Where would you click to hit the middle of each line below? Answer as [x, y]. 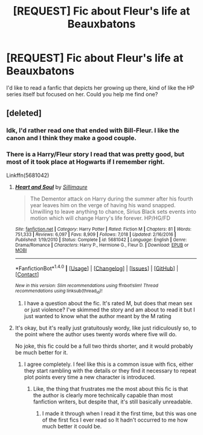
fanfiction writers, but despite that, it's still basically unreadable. [113, 402]
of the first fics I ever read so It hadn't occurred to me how [115, 420]
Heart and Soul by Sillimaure [51, 187]
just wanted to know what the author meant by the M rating [98, 316]
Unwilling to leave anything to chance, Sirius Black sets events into [113, 211]
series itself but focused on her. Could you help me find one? [82, 94]
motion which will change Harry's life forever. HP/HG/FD [100, 218]
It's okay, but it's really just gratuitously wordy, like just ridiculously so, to [106, 328]
